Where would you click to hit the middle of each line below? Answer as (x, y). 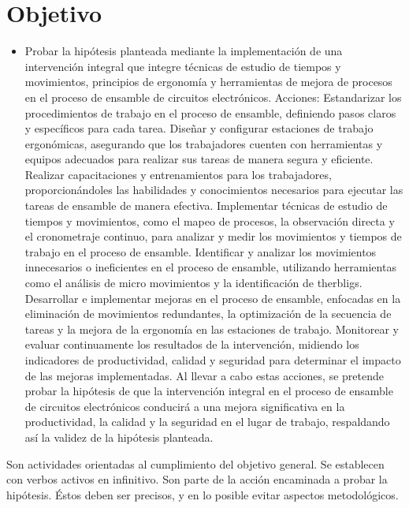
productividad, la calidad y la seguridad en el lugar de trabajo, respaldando (207, 422)
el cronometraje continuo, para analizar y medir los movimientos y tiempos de (213, 236)
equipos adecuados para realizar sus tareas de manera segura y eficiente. (199, 159)
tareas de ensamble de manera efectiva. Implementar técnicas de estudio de (206, 205)
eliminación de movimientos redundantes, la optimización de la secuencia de (208, 314)
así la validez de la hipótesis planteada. (119, 437)
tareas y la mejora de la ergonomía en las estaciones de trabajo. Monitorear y (212, 329)
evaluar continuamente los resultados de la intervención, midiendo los (192, 344)
